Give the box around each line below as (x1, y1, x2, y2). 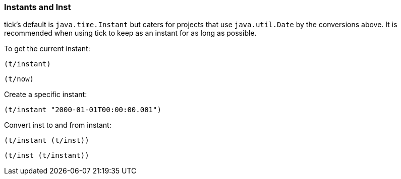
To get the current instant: (4, 44, 90, 53)
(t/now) (4, 75, 34, 83)
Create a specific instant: (4, 90, 87, 99)
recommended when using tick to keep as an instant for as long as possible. (4, 29, 257, 38)
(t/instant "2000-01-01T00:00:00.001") (4, 106, 161, 114)
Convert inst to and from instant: (4, 121, 111, 130)
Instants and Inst (4, 2, 71, 12)
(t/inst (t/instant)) (4, 151, 89, 160)
